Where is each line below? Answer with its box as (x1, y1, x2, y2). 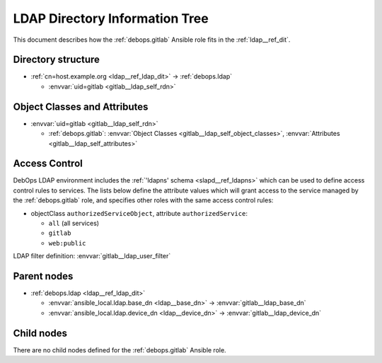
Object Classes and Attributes (13, 100, 149, 113)
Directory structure (13, 54, 100, 66)
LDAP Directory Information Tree (13, 11, 209, 26)
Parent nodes (13, 270, 74, 282)
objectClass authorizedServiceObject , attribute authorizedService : (30, 209, 248, 217)
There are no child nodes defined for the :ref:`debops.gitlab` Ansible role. (13, 345, 226, 354)
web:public (48, 239, 86, 247)
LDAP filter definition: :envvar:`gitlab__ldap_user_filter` (13, 252, 171, 260)
